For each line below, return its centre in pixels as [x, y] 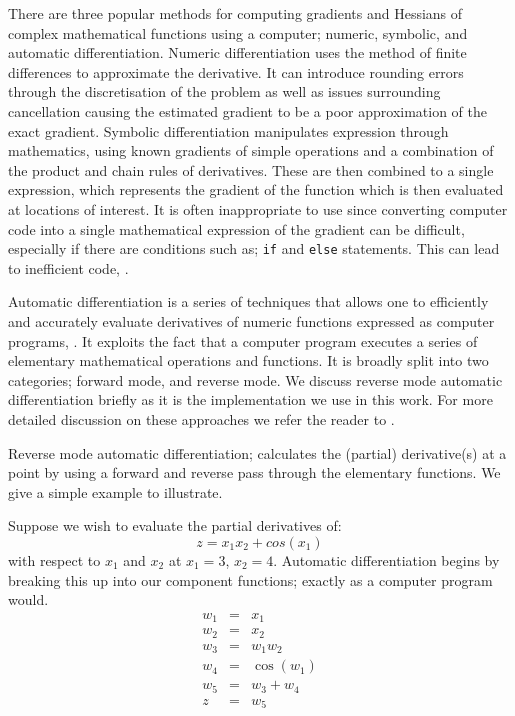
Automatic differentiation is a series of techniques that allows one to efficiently [248, 301]
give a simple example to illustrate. [115, 491]
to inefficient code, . [68, 267]
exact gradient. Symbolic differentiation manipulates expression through [228, 130]
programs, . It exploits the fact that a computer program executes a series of [243, 340]
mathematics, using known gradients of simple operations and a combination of [251, 150]
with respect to [54, 559]
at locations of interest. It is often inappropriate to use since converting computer [258, 208]
